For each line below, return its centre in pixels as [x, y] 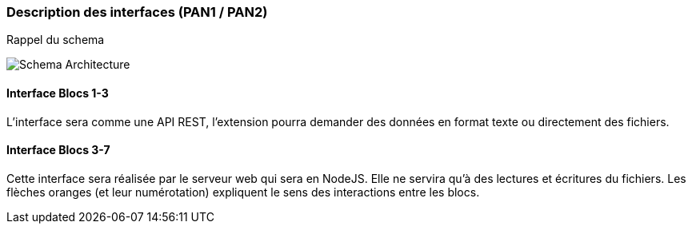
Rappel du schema [56, 40]
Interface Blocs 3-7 [58, 150]
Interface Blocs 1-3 [58, 93]
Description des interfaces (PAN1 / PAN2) [137, 12]
